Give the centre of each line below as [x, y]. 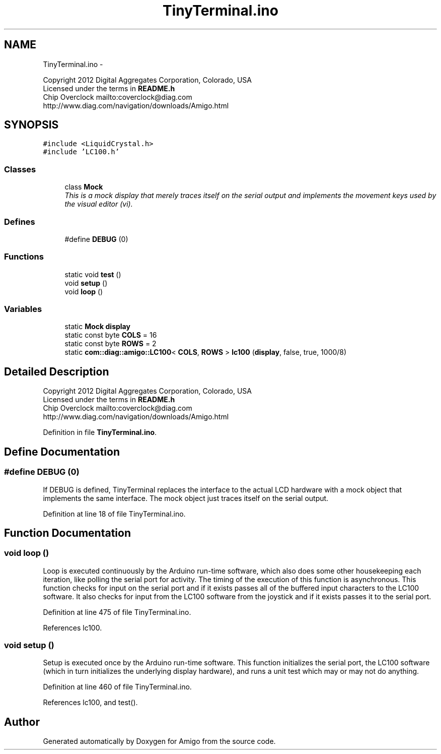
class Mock [84, 187]
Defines [20, 222]
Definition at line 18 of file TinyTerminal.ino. [114, 514]
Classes [20, 169]
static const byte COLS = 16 [111, 335]
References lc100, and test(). [90, 703]
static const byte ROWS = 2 [111, 344]
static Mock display [97, 327]
